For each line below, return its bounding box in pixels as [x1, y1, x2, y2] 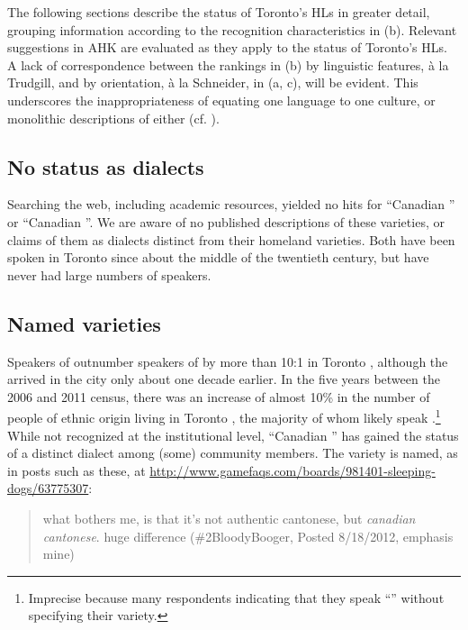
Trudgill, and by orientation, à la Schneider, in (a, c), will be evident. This [7, 73, 418, 92]
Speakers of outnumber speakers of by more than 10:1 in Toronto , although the [7, 352, 448, 370]
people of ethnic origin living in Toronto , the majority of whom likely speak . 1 [7, 406, 441, 426]
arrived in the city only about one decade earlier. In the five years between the [7, 370, 440, 388]
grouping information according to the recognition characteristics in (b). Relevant [7, 20, 457, 39]
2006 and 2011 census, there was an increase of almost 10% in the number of [7, 387, 430, 406]
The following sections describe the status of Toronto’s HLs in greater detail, [7, 3, 430, 21]
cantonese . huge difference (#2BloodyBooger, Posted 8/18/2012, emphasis [42, 526, 454, 545]
